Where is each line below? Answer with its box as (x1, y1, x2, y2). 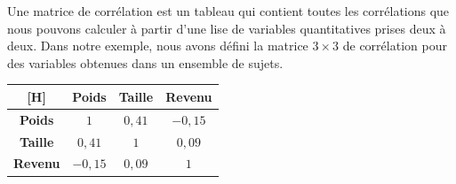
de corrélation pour (342, 36, 447, 55)
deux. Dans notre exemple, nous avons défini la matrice (7, 36, 308, 55)
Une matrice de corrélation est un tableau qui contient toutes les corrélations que (7, 2, 450, 19)
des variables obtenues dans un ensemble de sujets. (7, 53, 284, 72)
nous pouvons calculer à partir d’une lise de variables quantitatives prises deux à (7, 19, 446, 37)
